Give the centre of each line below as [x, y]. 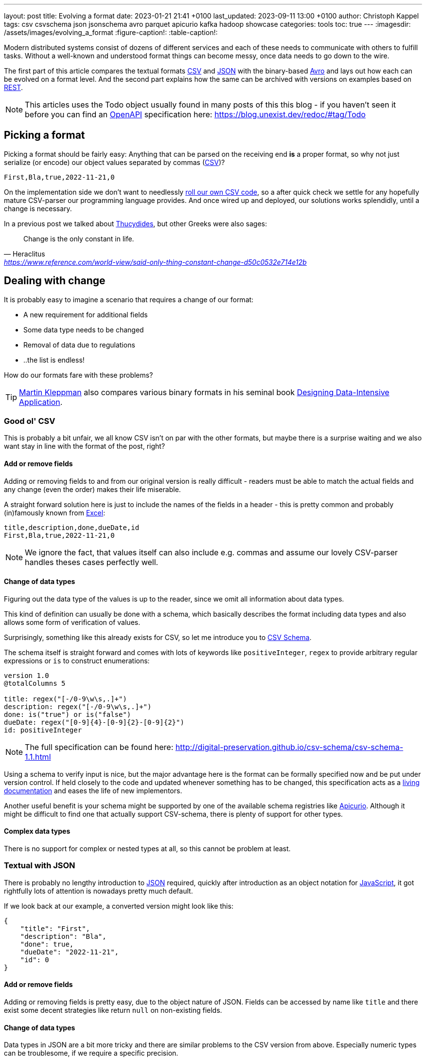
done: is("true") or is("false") [68, 714]
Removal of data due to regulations [79, 345]
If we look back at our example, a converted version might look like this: [119, 906]
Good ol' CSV [30, 421]
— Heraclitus [25, 254]
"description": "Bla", [63, 936]
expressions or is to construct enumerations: [77, 660]
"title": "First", [55, 928]
